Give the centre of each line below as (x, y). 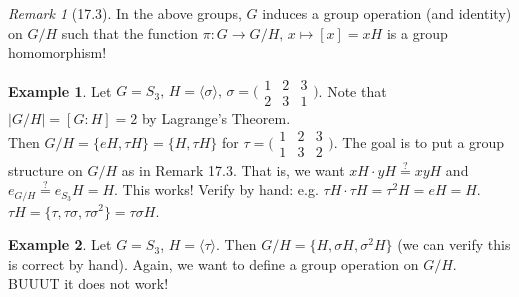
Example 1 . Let (60, 90)
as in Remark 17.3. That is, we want (233, 169)
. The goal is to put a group (419, 141)
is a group (417, 32)
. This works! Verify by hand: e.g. (216, 189)
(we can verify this (454, 244)
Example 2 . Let (60, 244)
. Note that (352, 90)
